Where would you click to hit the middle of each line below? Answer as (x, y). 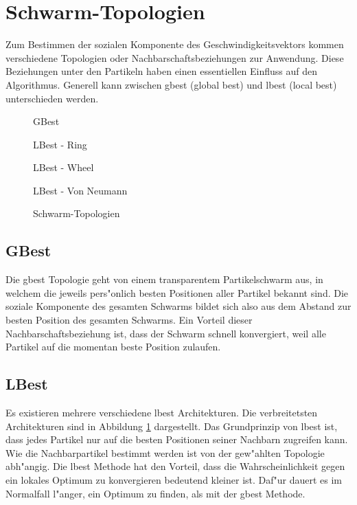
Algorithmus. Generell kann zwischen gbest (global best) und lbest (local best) (171, 84)
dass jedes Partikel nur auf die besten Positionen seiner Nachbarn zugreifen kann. (177, 439)
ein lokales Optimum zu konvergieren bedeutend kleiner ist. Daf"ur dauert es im (174, 480)
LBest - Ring (60, 144)
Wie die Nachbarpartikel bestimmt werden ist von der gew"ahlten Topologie (165, 452)
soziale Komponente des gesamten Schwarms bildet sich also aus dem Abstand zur (178, 306)
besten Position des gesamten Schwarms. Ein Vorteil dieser (129, 320)
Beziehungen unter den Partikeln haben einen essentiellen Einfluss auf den (162, 71)
